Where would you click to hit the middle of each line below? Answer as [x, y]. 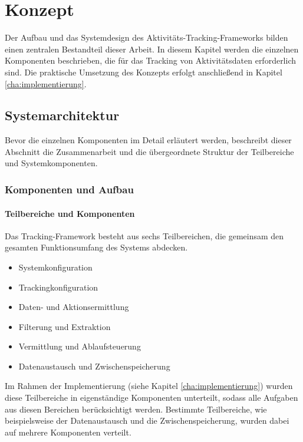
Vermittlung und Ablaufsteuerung [80, 346]
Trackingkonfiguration [58, 287]
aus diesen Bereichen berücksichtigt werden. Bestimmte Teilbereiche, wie [136, 409]
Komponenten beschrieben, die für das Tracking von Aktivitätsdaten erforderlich [151, 60]
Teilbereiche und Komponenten [70, 213]
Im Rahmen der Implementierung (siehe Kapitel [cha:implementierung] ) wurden [149, 386]
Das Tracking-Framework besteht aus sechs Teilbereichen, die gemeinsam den [144, 235]
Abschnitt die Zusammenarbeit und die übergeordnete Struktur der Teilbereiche [149, 151]
